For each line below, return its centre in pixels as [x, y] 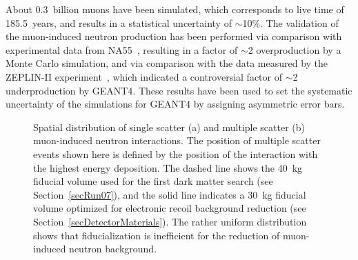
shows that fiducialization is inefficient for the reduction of [157, 235]
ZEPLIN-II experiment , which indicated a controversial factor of [144, 76]
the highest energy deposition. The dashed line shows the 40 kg [168, 167]
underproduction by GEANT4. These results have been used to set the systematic [179, 90]
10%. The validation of [290, 22]
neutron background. [113, 249]
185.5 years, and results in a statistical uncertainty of [119, 22]
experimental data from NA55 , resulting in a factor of [122, 49]
